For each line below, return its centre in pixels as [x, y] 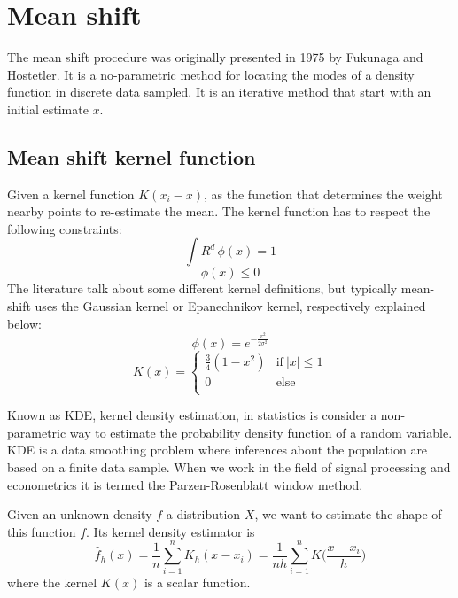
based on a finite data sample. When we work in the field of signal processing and [229, 466]
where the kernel [52, 582]
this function [42, 531]
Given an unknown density [80, 514]
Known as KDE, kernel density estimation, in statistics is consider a [192, 415]
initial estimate [48, 109]
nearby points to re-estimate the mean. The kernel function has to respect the [219, 211]
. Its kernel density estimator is [171, 531]
